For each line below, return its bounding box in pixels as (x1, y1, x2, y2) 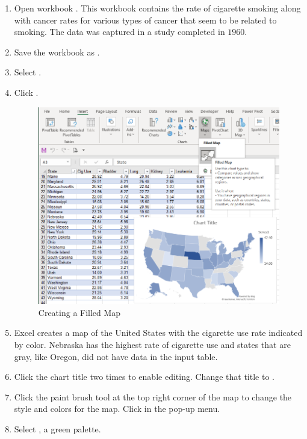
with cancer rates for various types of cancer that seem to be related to (14, 13, 277, 26)
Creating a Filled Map (38, 306, 121, 318)
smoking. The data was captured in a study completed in (14, 25, 225, 38)
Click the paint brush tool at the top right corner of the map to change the (14, 390, 292, 403)
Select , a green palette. (14, 422, 101, 435)
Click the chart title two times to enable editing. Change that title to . (14, 370, 274, 383)
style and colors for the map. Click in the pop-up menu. (14, 402, 220, 415)
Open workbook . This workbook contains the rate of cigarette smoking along (14, 2, 301, 14)
